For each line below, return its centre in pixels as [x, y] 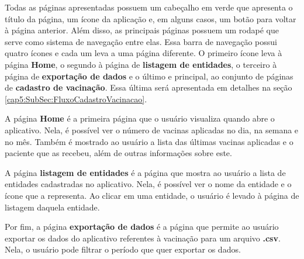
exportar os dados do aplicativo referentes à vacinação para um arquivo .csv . [143, 238]
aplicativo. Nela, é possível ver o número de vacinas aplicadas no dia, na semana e [152, 129]
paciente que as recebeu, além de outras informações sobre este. [118, 153]
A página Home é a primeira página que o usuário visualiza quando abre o [140, 118]
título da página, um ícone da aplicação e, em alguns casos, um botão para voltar [151, 18]
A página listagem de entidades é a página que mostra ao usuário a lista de [145, 172]
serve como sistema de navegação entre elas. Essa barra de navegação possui [141, 41]
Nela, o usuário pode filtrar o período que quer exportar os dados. [123, 249]
